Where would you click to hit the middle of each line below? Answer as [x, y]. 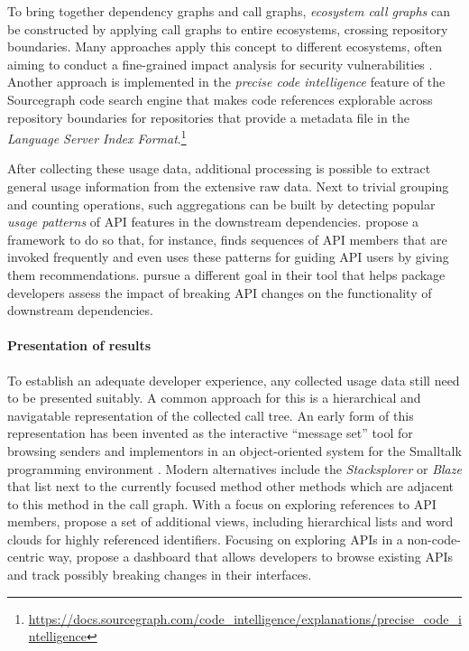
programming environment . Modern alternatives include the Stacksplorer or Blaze [234, 468]
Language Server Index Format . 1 [97, 137]
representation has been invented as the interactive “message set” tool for [210, 433]
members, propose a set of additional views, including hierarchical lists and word [230, 521]
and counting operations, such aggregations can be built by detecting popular [221, 204]
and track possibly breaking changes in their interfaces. [160, 575]
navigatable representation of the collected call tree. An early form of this [211, 415]
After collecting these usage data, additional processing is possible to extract [219, 168]
